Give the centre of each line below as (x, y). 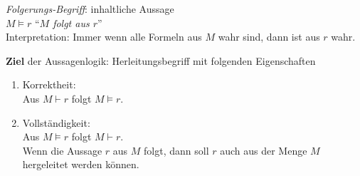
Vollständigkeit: (56, 122)
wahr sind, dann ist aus (269, 37)
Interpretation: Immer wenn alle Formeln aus (104, 37)
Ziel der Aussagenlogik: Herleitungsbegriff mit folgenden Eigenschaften (161, 60)
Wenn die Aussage (62, 150)
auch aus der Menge (264, 150)
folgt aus (71, 22)
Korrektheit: (49, 84)
